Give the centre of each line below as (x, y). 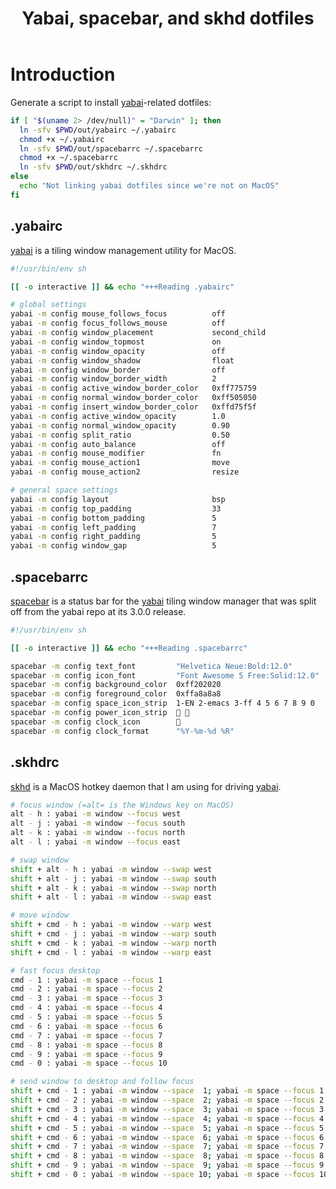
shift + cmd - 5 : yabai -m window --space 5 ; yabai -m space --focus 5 (167, 1128)
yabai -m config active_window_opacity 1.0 (118, 416)
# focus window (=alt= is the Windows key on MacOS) (122, 805)
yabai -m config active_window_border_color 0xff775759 (133, 388)
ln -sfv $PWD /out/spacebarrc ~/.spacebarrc (111, 148)
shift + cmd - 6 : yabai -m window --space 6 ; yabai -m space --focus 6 (167, 1137)
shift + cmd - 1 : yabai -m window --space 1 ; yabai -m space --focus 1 (167, 1091)
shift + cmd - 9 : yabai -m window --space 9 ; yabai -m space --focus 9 (167, 1165)
